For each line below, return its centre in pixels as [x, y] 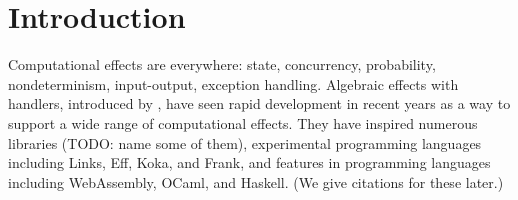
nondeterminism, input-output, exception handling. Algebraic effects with [233, 83]
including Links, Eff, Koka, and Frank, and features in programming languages [249, 162]
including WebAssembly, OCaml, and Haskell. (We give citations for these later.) [256, 181]
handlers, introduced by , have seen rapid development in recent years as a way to [259, 103]
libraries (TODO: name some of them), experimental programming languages [245, 142]
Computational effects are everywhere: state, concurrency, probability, [222, 64]
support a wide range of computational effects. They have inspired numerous [243, 122]
